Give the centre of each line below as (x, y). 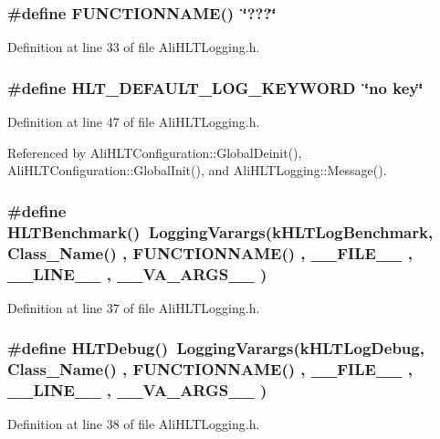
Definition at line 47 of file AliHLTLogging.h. (134, 122)
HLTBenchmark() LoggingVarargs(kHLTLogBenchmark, (220, 231)
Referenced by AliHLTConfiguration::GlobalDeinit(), (155, 152)
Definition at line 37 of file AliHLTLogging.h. (134, 307)
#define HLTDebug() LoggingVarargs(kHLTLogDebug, (216, 348)
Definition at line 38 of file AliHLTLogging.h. (134, 424)
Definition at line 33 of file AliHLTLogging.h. (134, 47)
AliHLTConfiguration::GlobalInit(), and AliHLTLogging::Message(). (197, 170)
